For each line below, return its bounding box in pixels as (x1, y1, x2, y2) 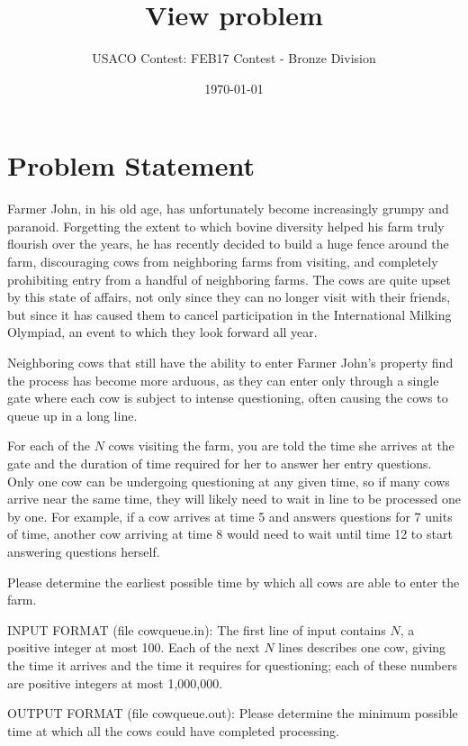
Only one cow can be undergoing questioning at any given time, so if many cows (7, 471, 450, 490)
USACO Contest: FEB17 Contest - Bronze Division (92, 49, 376, 68)
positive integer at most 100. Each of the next (7, 638, 260, 657)
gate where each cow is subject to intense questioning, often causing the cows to (7, 388, 448, 407)
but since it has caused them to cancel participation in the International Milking (7, 305, 452, 323)
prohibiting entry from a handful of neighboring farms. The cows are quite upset (7, 269, 451, 288)
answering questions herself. (7, 541, 160, 560)
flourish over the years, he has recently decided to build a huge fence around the (7, 234, 449, 253)
